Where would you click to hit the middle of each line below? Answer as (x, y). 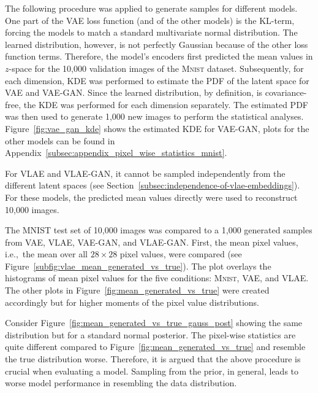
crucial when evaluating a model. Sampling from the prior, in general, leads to (152, 371)
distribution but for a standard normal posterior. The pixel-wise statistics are (150, 334)
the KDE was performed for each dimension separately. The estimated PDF (166, 104)
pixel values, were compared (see (181, 254)
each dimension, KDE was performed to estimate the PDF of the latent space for (157, 80)
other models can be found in (60, 140)
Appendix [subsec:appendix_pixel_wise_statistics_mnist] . (116, 153)
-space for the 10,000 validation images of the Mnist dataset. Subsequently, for (156, 68)
